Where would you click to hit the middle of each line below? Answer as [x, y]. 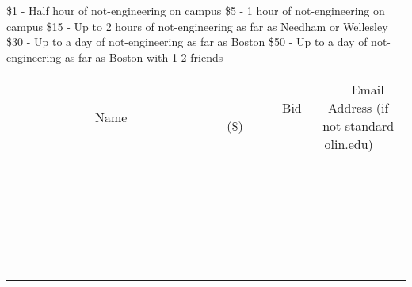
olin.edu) [349, 144]
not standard [359, 126]
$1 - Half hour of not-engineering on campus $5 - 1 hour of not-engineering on [196, 10]
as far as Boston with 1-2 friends [144, 57]
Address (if [359, 108]
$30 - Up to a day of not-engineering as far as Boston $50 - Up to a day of [187, 42]
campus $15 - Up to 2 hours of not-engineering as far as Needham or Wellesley [197, 26]
